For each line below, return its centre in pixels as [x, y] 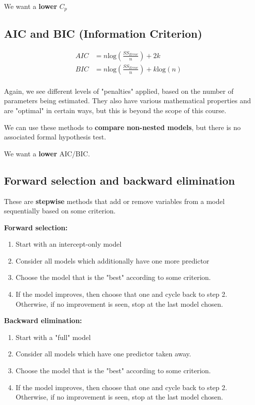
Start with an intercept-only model [69, 244]
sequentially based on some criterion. [60, 211]
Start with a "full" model [53, 337]
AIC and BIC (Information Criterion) [103, 33]
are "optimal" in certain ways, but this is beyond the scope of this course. [115, 110]
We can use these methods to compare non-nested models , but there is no [123, 127]
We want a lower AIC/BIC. [47, 153]
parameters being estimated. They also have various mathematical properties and [127, 101]
